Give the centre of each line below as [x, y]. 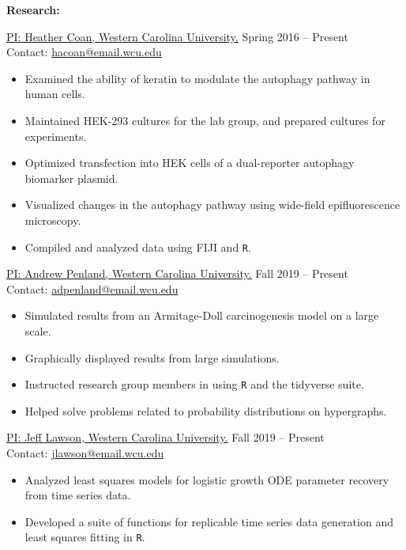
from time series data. [78, 495]
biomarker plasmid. [71, 178]
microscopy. [53, 220]
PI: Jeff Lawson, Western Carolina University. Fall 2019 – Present [165, 437]
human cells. [55, 94]
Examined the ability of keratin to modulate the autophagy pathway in [197, 78]
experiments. [56, 136]
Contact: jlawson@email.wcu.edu [85, 453]
